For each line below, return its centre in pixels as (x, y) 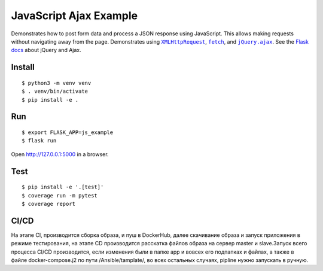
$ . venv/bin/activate (55, 92)
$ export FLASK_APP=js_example (68, 132)
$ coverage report (49, 204)
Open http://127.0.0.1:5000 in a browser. (60, 154)
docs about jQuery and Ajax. (46, 50)
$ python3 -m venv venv (57, 83)
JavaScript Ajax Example (74, 16)
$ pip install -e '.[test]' (63, 187)
